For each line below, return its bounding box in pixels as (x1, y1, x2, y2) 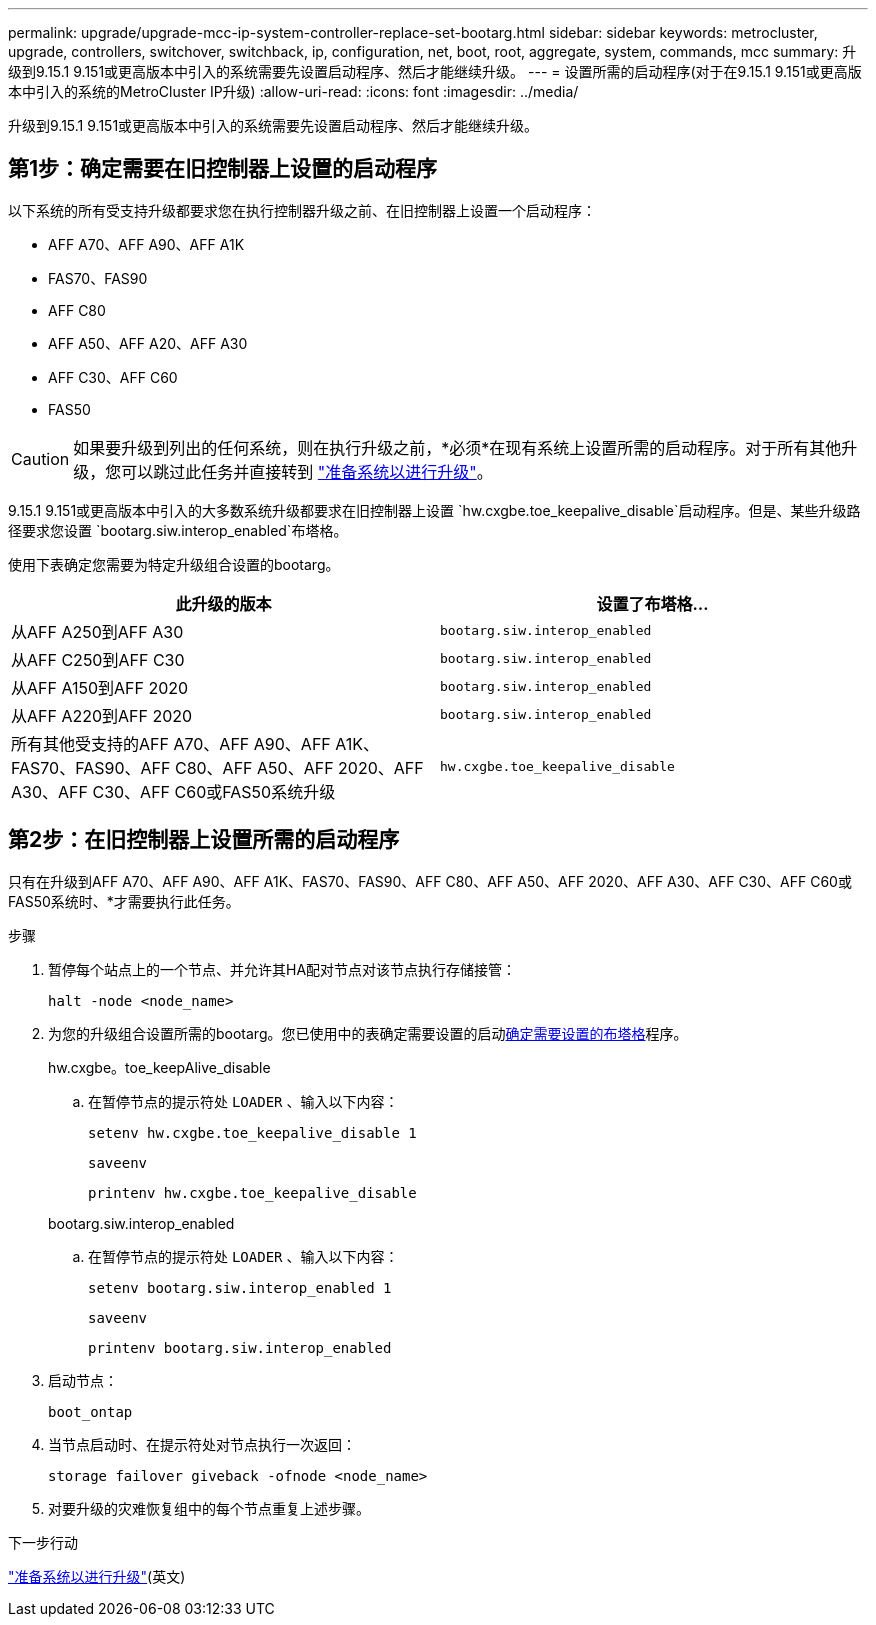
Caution (11, 448, 70, 469)
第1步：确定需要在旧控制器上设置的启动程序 (8, 156, 438, 182)
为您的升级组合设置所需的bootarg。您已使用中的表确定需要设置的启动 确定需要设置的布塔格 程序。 (48, 1024, 688, 1042)
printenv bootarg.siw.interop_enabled (88, 1339, 392, 1356)
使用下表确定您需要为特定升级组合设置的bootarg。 (8, 555, 340, 573)
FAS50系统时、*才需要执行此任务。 (8, 892, 240, 910)
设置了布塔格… (596, 593, 709, 614)
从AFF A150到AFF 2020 (11, 677, 189, 698)
